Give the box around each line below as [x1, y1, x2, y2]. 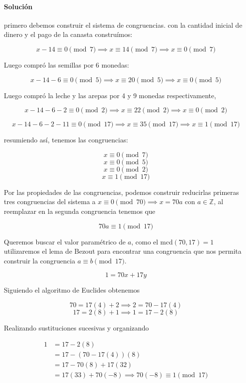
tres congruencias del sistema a [4, 196, 96, 207]
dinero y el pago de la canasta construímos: [4, 29, 133, 39]
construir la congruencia [4, 255, 76, 265]
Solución [4, 1, 33, 11]
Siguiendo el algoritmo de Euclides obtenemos [4, 285, 140, 295]
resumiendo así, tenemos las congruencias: [4, 135, 128, 145]
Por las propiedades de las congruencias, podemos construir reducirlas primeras [4, 187, 239, 197]
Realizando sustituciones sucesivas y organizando [4, 322, 149, 332]
